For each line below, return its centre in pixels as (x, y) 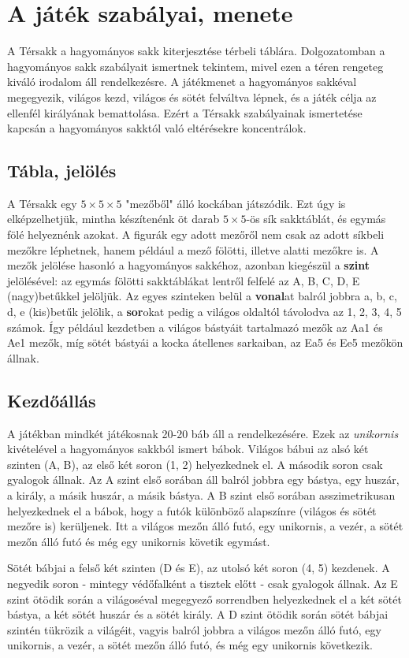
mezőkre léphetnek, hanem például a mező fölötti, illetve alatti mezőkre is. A (193, 249)
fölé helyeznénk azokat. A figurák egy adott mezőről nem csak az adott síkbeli (196, 234)
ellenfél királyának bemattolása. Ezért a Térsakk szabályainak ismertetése (185, 112)
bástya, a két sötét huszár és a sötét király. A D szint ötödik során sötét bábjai (198, 614)
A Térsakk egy (42, 203)
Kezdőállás (52, 400)
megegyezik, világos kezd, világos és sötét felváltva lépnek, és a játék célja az (192, 97)
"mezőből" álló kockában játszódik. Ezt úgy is (236, 203)
